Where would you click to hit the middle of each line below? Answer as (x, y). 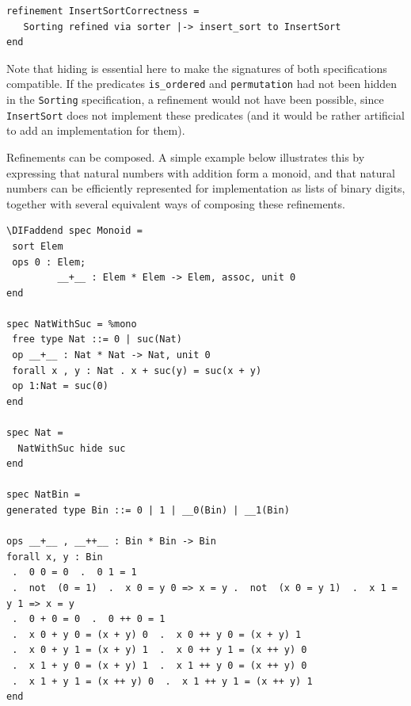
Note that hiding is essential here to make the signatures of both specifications (197, 68)
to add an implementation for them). (96, 130)
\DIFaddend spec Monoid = (74, 231)
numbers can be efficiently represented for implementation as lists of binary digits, (206, 188)
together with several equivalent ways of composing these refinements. (176, 203)
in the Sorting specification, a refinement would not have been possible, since (195, 99)
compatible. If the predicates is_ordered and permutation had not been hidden (202, 84)
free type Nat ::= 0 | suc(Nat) (97, 340)
